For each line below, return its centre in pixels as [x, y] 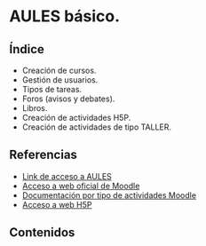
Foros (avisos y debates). [68, 99]
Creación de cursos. [59, 70]
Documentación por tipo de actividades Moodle [109, 195]
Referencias [44, 155]
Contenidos [42, 233]
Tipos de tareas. [52, 89]
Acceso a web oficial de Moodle [81, 186]
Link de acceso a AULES [67, 176]
